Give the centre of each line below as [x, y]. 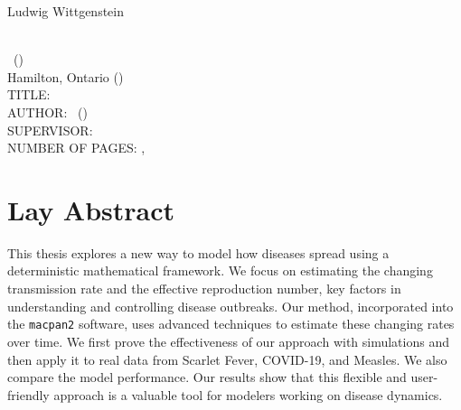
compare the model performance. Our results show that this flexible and [207, 377]
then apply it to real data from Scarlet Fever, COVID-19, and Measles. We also [227, 359]
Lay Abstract [91, 209]
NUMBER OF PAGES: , [76, 148]
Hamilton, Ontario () [66, 76]
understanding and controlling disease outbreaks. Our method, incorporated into [230, 306]
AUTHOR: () [47, 112]
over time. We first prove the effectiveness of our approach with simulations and [228, 341]
